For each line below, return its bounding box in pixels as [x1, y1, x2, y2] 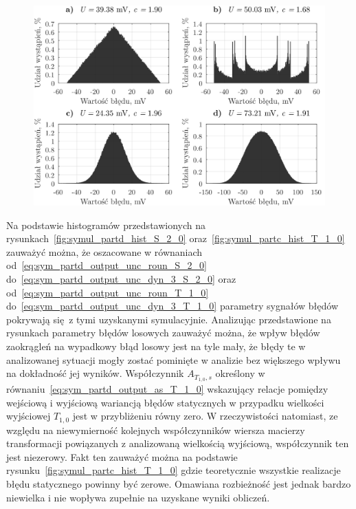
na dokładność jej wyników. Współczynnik [6, 366, 184, 380]
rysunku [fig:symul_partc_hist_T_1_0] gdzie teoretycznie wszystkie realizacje [6, 463, 341, 477]
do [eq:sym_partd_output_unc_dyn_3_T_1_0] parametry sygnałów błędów [6, 299, 339, 313]
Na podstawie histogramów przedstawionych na [6, 217, 206, 232]
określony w [215, 366, 265, 380]
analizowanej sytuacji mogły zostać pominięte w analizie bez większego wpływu [6, 352, 341, 367]
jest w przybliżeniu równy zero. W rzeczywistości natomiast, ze [72, 409, 338, 423]
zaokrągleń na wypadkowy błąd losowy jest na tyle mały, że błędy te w [6, 339, 306, 354]
